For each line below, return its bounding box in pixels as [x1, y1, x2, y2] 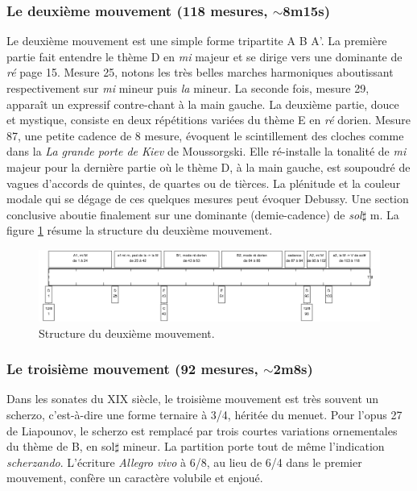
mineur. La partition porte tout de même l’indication [122, 438, 385, 455]
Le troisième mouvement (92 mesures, [6, 359, 258, 379]
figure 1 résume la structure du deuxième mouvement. [6, 222, 273, 239]
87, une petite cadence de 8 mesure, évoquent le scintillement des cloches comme [6, 127, 404, 144]
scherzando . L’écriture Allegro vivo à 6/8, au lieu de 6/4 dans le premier [6, 453, 362, 470]
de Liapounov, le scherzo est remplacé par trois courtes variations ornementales [6, 422, 398, 439]
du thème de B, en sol [6, 438, 115, 455]
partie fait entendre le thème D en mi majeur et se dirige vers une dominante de [6, 48, 403, 64]
